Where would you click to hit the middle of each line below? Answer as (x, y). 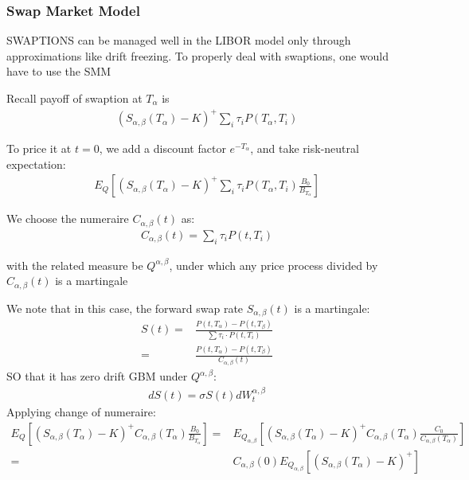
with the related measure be (75, 265)
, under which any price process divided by (274, 265)
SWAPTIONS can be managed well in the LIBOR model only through (179, 40)
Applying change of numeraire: (81, 411)
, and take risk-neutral (305, 148)
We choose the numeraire (68, 219)
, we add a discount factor (162, 148)
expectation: (36, 164)
